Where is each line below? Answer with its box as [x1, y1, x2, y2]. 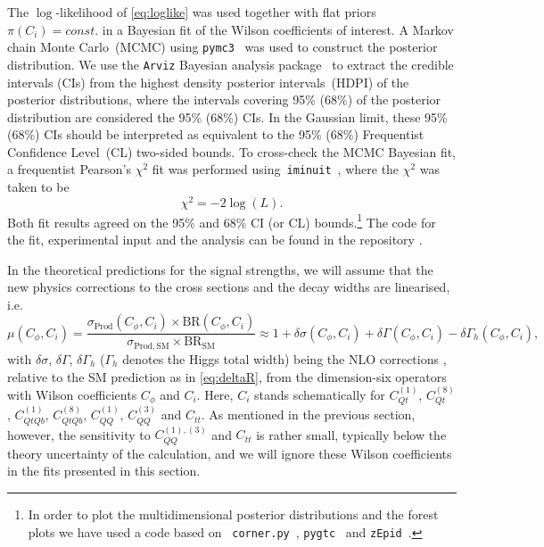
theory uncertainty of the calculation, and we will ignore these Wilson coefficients [7, 443, 452, 462]
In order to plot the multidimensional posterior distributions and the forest [28, 504, 439, 523]
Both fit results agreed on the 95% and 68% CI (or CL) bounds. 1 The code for [7, 210, 436, 231]
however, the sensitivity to [7, 425, 151, 443]
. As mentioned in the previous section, [201, 405, 416, 424]
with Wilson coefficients [7, 385, 137, 403]
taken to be [7, 178, 70, 196]
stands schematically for [253, 385, 385, 403]
